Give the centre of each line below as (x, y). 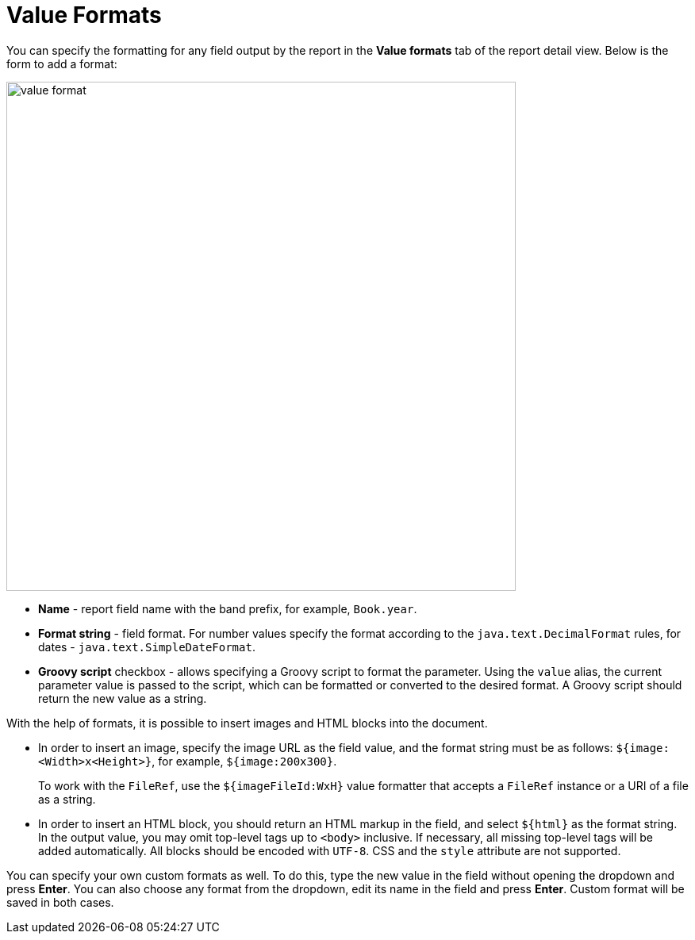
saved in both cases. (60, 902)
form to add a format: (62, 63)
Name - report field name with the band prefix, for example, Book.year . (228, 608)
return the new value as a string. (123, 698)
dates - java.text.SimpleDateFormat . (147, 646)
